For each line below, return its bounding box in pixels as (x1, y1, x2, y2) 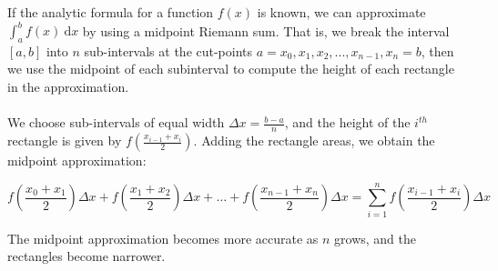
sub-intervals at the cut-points (84, 41, 253, 60)
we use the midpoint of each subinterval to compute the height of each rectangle (7, 59, 454, 78)
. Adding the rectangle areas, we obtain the (193, 131, 435, 150)
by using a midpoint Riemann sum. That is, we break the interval (82, 21, 450, 40)
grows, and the (334, 228, 416, 247)
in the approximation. (7, 77, 129, 96)
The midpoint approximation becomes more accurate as (7, 228, 319, 247)
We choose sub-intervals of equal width (7, 113, 225, 132)
